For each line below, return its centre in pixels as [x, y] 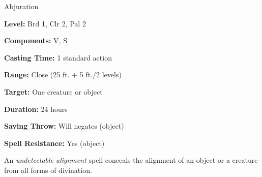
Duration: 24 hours [36, 109]
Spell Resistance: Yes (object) [54, 143]
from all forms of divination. [48, 170]
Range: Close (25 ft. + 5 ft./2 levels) [63, 75]
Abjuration [21, 6]
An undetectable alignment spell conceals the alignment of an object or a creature [131, 160]
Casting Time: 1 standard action [58, 57]
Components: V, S [36, 40]
